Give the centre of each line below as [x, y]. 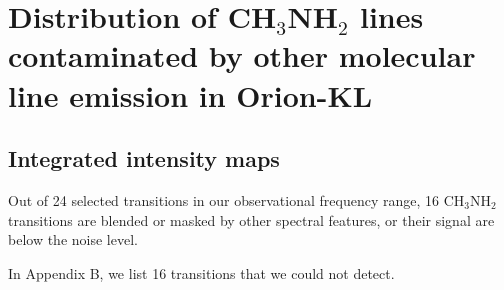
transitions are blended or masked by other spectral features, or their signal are [251, 219]
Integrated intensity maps [144, 158]
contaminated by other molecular [242, 55]
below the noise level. [73, 239]
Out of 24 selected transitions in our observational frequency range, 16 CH [236, 199]
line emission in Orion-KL [190, 94]
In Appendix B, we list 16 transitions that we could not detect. [201, 272]
